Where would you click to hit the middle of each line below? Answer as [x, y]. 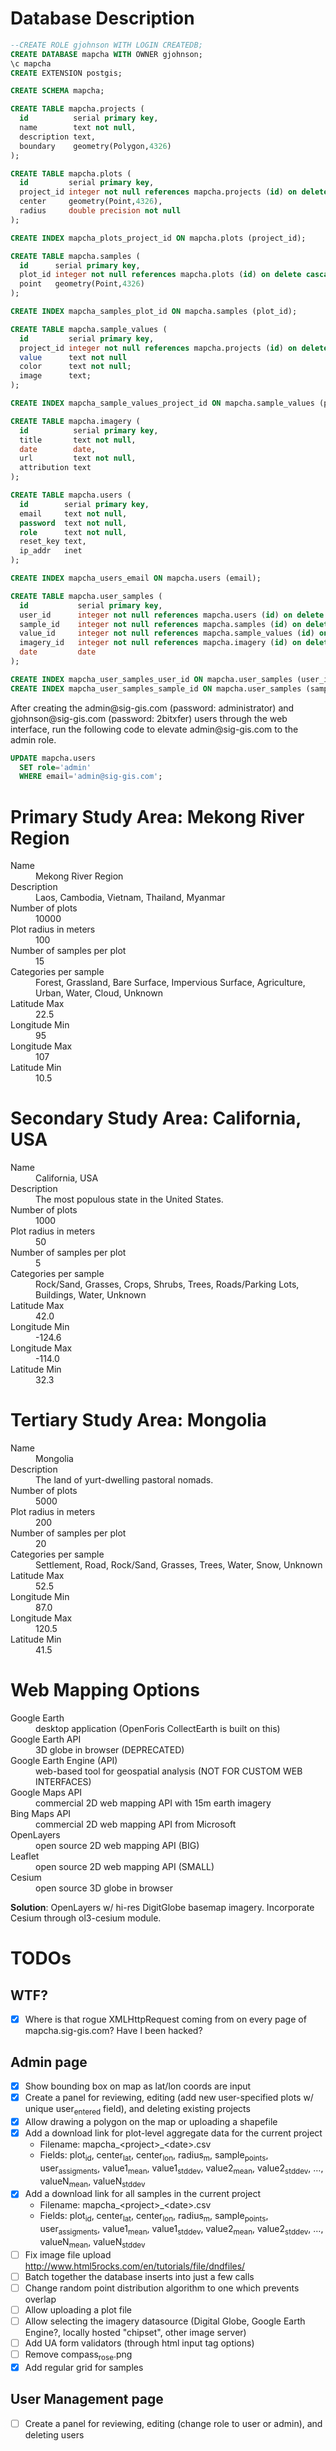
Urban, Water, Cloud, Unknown [99, 993]
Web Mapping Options [105, 1690]
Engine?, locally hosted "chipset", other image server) [135, 2333]
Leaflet [25, 1856]
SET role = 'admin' [55, 767]
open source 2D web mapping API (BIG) [117, 1846]
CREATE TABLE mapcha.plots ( [71, 173]
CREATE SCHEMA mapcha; [57, 91]
